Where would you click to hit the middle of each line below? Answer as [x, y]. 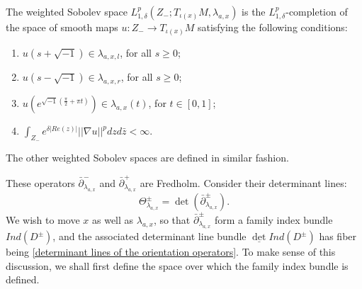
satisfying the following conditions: [272, 27]
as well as [113, 219]
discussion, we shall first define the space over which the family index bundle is [177, 265]
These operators [40, 182]
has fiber [338, 236]
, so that [172, 219]
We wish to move [43, 219]
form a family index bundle [273, 219]
